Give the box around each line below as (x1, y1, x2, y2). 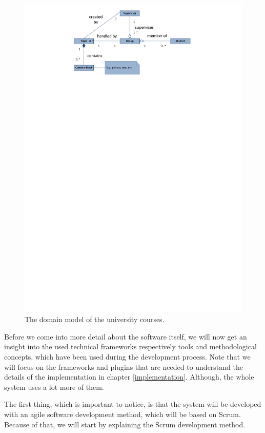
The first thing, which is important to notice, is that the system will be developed (4, 399, 261, 409)
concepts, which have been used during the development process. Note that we (4, 351, 251, 362)
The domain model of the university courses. (25, 314, 165, 325)
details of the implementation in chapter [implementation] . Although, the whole (4, 371, 254, 382)
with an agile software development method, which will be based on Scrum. (4, 409, 241, 420)
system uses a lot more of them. (4, 381, 104, 392)
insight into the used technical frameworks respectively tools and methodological (4, 341, 257, 352)
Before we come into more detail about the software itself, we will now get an (4, 331, 247, 342)
